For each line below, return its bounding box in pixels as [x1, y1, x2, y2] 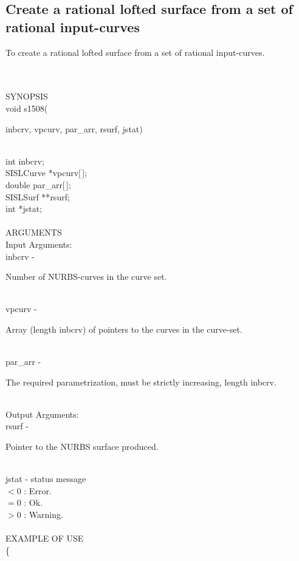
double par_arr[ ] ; [5, 178, 71, 191]
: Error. [24, 484, 52, 497]
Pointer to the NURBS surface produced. [5, 440, 159, 453]
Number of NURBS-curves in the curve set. [5, 270, 167, 283]
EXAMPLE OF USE [5, 532, 84, 545]
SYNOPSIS [5, 90, 48, 103]
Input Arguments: [5, 237, 72, 250]
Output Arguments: [5, 407, 79, 420]
